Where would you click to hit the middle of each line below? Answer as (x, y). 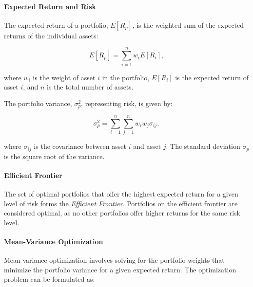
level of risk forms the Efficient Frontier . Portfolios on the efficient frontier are (121, 203)
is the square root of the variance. (54, 156)
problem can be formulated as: (49, 279)
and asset (147, 146)
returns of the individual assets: (51, 35)
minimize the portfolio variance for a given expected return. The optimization (120, 269)
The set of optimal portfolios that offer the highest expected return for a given (121, 194)
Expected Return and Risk (50, 6)
